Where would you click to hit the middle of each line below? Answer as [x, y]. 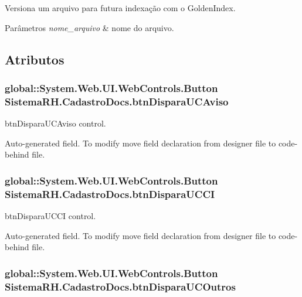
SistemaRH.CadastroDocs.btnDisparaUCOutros [120, 286]
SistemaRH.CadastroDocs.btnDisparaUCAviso [117, 101]
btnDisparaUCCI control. [50, 216]
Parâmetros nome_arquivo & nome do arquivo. [89, 27]
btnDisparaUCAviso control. [55, 123]
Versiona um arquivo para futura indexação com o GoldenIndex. [120, 8]
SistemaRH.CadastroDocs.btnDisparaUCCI [110, 194]
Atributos [35, 59]
